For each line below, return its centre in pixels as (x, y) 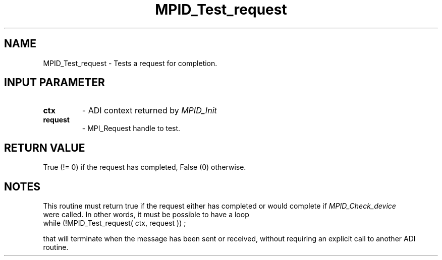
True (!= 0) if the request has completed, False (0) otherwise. (145, 167)
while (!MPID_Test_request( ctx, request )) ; (115, 223)
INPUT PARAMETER (54, 83)
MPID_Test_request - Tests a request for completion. (130, 63)
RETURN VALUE (45, 148)
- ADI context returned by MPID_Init (149, 111)
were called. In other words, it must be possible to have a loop (146, 215)
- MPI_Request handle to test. (131, 128)
